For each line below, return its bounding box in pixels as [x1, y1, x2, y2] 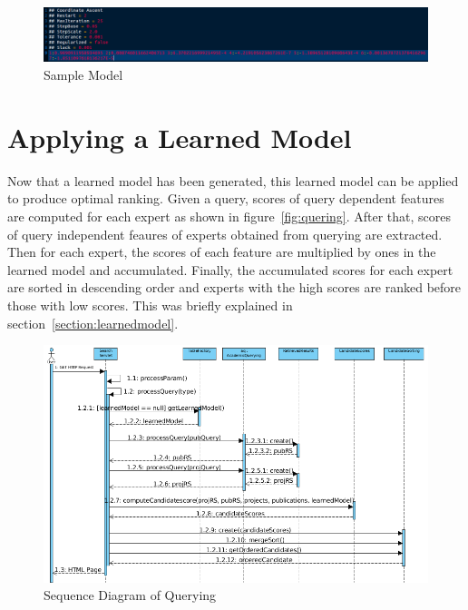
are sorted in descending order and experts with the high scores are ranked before [7, 278, 462, 297]
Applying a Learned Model [7, 118, 352, 155]
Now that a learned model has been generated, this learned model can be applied [7, 171, 459, 190]
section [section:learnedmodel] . [7, 313, 179, 332]
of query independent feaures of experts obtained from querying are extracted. [7, 224, 443, 243]
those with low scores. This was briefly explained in [7, 295, 293, 314]
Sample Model [44, 65, 123, 84]
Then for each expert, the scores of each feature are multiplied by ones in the [7, 242, 436, 261]
